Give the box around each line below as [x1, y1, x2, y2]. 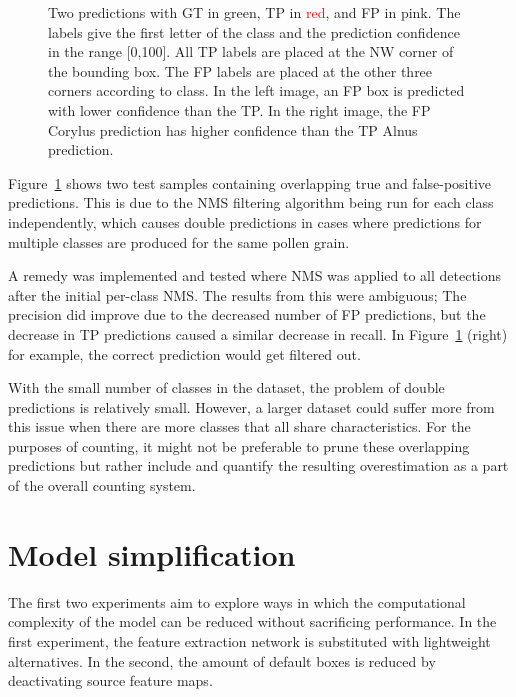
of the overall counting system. [8, 475, 196, 496]
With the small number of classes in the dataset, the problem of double [8, 377, 445, 398]
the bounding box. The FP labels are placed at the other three [48, 60, 433, 81]
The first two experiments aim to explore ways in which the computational [8, 591, 466, 612]
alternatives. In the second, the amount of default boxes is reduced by [8, 650, 436, 671]
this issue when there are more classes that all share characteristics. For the [8, 416, 471, 437]
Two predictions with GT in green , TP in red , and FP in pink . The [48, 2, 461, 22]
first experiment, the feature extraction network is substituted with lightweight [8, 630, 491, 651]
